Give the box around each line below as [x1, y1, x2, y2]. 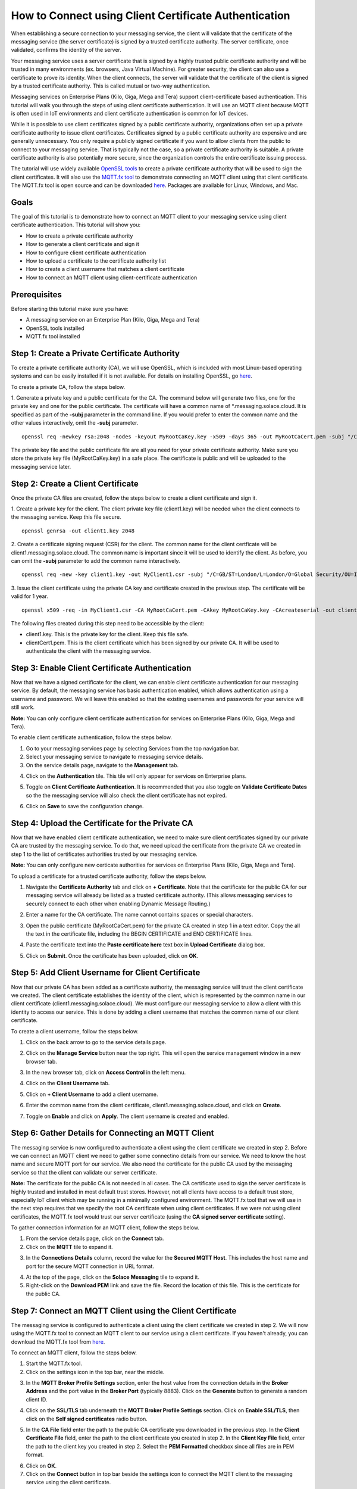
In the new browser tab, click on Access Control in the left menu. [26, 1069, 186, 1076]
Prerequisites [11, 289, 62, 300]
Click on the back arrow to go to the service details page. [26, 1038, 167, 1045]
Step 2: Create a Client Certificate [11, 478, 139, 488]
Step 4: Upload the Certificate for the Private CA [11, 818, 193, 828]
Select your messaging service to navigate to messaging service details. [26, 753, 203, 761]
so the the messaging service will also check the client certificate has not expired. [26, 792, 227, 799]
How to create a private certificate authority [26, 232, 133, 239]
